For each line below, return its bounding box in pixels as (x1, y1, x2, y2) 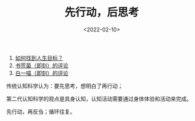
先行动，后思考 (64, 5, 139, 19)
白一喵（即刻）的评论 (15, 69, 68, 76)
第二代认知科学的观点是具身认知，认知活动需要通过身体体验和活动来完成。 (6, 95, 192, 102)
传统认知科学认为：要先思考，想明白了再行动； (6, 82, 123, 90)
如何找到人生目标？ (15, 54, 64, 61)
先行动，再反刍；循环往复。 (6, 108, 76, 115)
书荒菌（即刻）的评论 (15, 62, 68, 69)
